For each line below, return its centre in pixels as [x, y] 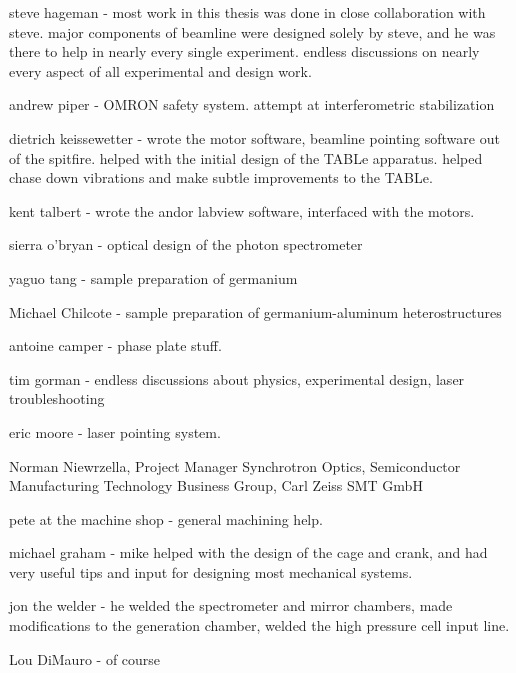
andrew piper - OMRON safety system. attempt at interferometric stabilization [252, 104]
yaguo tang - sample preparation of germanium [153, 277]
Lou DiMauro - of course [85, 658]
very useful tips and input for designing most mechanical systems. [211, 571]
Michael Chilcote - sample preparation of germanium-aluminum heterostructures [255, 311]
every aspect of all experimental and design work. [160, 70]
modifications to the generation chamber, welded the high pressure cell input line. [259, 625]
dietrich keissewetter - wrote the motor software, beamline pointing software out [254, 137]
